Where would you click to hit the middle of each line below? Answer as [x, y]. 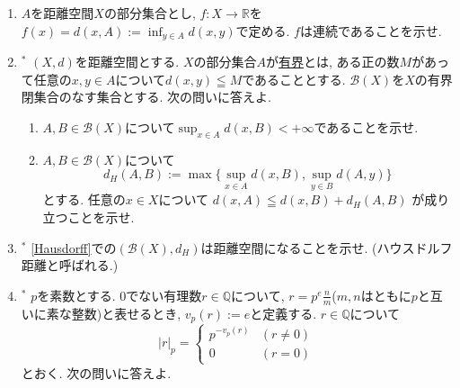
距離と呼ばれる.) [70, 265]
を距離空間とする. [127, 62]
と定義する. [283, 313]
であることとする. [294, 79]
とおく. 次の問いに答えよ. [96, 372]
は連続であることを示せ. [371, 30]
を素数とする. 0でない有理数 [119, 295]
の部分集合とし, [150, 13]
